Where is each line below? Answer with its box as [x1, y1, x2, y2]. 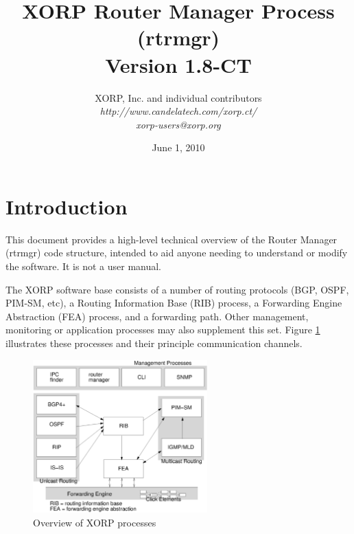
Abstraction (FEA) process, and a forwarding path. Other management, [5, 309, 309, 323]
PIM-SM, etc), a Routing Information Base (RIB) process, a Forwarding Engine [5, 296, 342, 310]
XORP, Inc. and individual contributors [95, 90, 262, 104]
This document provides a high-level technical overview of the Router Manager [5, 232, 338, 246]
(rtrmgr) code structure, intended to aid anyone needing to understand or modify [5, 245, 348, 260]
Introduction [5, 192, 128, 220]
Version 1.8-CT [105, 50, 252, 78]
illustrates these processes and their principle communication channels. [5, 335, 303, 350]
